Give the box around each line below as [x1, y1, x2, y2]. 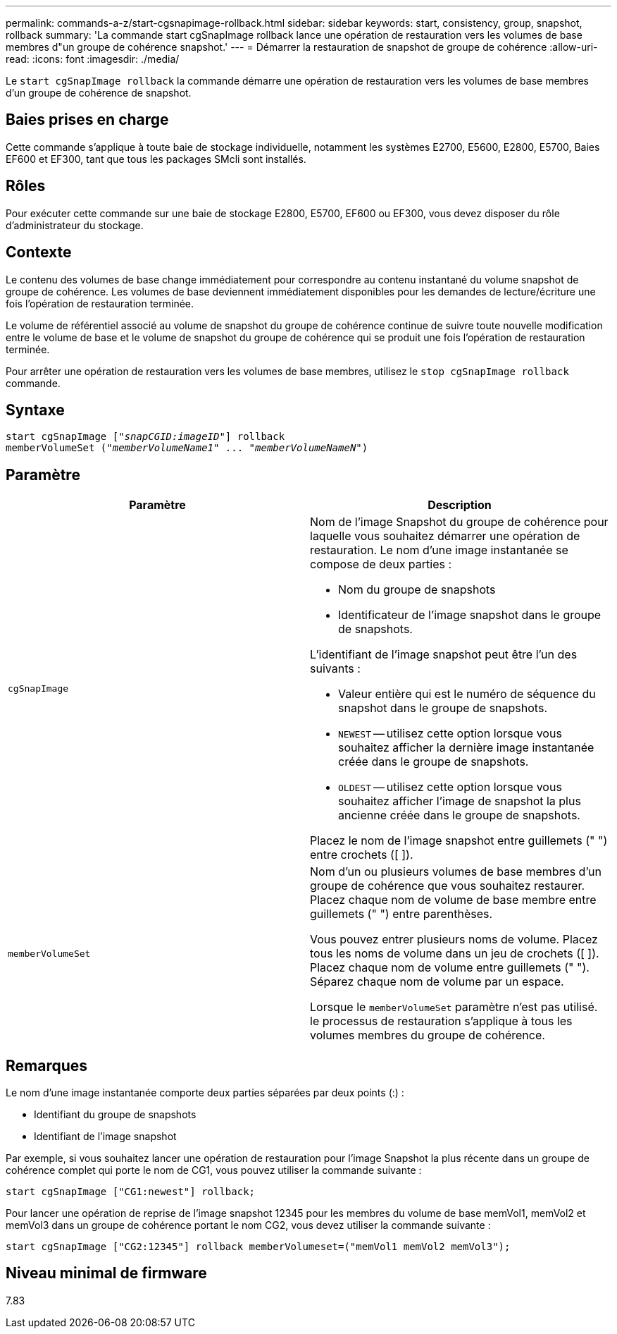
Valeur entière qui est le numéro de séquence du [338, 687, 596, 702]
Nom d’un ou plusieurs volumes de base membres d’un [310, 864, 602, 879]
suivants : [310, 661, 361, 676]
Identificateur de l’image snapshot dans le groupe [338, 608, 602, 623]
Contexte [6, 243, 72, 262]
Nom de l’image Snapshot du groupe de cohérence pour [310, 515, 609, 530]
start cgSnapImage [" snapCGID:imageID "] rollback [6, 431, 285, 443]
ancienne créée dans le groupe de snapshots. [338, 808, 580, 823]
